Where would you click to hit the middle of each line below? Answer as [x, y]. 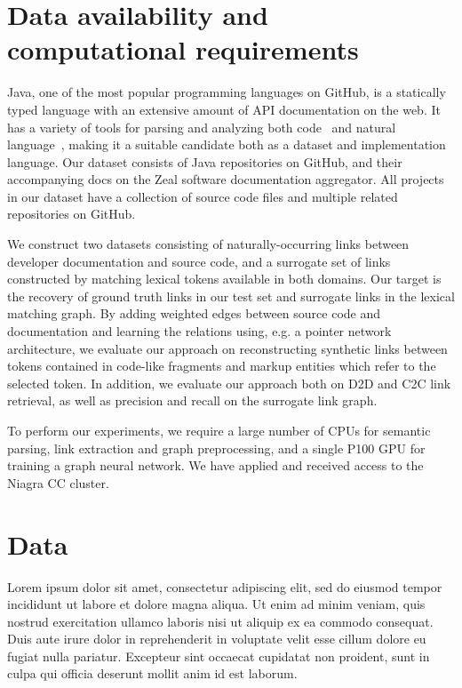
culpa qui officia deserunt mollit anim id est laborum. [152, 673]
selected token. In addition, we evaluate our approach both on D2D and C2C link [229, 383]
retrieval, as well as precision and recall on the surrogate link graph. [192, 400]
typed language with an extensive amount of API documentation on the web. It [224, 109]
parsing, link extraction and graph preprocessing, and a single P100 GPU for [216, 448]
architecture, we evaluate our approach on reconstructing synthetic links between [227, 348]
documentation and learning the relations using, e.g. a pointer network [199, 331]
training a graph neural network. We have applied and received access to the [215, 465]
